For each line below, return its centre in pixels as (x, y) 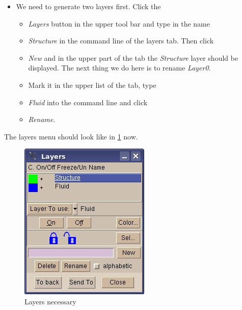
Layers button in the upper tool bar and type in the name (119, 23)
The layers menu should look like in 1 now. (71, 136)
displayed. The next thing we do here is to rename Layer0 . (119, 68)
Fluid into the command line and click (88, 102)
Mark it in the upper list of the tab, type (92, 85)
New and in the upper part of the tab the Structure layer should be (133, 57)
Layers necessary (50, 301)
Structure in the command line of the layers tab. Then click (121, 41)
